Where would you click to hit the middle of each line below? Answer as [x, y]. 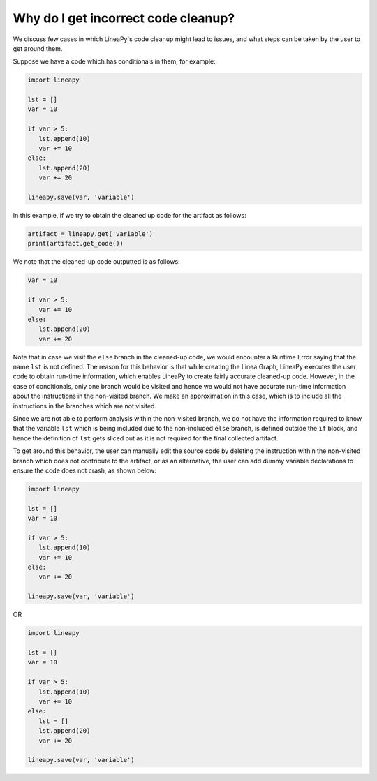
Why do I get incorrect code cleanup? [124, 18]
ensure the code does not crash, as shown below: [85, 470]
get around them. [38, 48]
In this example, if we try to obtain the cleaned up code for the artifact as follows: [130, 215]
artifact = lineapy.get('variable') [90, 233]
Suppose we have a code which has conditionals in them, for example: [114, 61]
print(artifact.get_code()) [75, 244]
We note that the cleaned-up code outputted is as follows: [97, 262]
